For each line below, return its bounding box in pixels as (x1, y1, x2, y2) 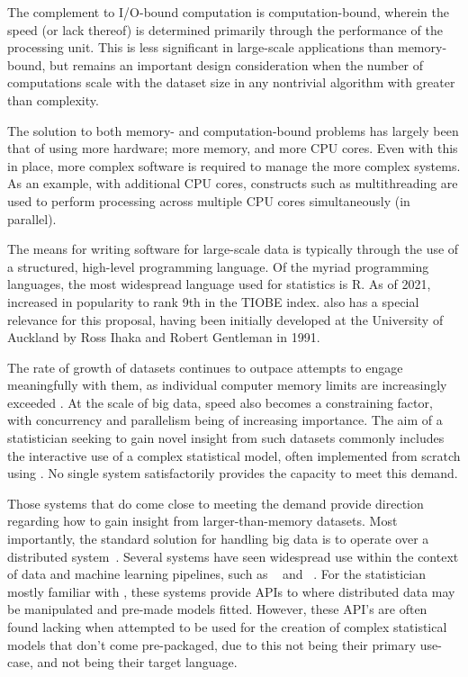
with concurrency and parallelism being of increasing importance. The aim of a (7, 411, 443, 429)
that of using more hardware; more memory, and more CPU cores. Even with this (7, 139, 458, 158)
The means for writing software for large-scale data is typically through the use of (7, 239, 459, 258)
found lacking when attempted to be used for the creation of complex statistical (7, 618, 447, 636)
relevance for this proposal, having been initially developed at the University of (7, 310, 444, 329)
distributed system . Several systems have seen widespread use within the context (7, 546, 459, 565)
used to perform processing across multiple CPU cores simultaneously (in (7, 191, 410, 210)
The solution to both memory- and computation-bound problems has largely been (7, 121, 459, 140)
